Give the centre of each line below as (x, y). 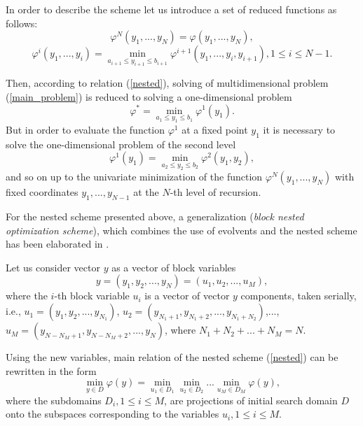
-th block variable (92, 296)
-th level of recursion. (215, 192)
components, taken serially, (299, 296)
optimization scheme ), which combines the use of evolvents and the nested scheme (181, 230)
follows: (22, 23)
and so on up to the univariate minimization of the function (134, 177)
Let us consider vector (53, 267)
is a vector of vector (187, 296)
